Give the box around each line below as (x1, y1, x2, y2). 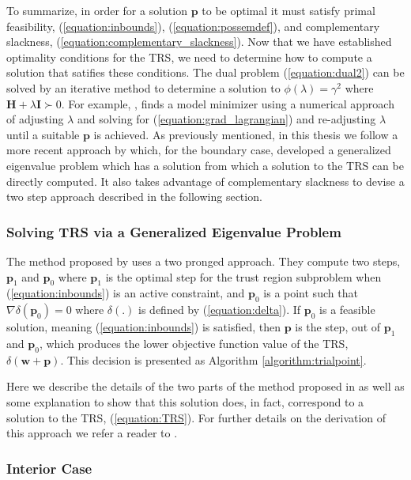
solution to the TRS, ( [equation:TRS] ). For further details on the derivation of (6, 409, 386, 425)
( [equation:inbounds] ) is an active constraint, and (6, 285, 245, 301)
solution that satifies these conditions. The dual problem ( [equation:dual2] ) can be (6, 64, 405, 81)
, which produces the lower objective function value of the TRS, (39, 334, 349, 351)
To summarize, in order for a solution (6, 2, 187, 18)
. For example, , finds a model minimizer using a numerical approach (61, 95, 394, 111)
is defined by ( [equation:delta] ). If (138, 301, 301, 318)
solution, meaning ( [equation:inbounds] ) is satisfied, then (6, 319, 281, 335)
